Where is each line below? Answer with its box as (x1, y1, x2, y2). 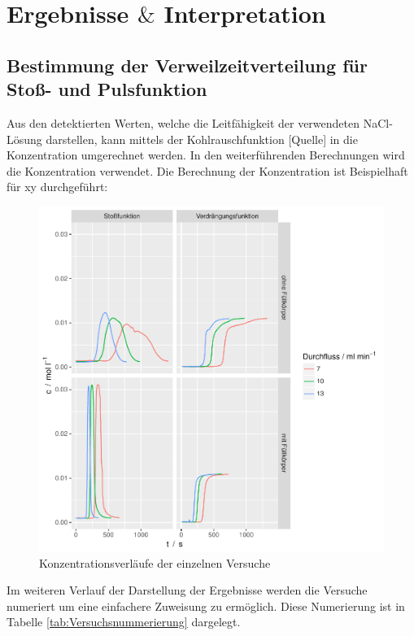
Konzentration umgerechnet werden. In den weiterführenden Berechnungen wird (7, 146, 405, 163)
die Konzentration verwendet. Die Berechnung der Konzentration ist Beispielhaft (7, 162, 408, 179)
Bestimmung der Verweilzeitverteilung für (7, 52, 368, 77)
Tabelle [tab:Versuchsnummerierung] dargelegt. (7, 613, 241, 630)
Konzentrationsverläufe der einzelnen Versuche (39, 554, 271, 571)
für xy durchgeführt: (7, 178, 108, 195)
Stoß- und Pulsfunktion (7, 76, 207, 102)
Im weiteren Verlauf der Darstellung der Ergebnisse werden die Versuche (7, 582, 368, 599)
